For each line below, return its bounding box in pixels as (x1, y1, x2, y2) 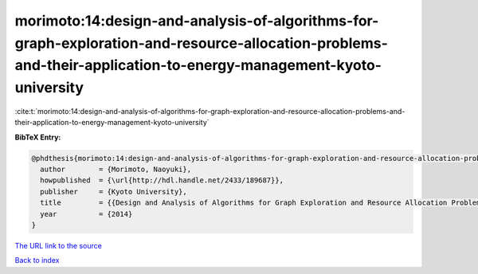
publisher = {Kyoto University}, (40, 187, 187, 196)
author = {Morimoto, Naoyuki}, (40, 165, 191, 174)
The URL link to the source (14, 241, 103, 251)
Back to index (14, 256, 60, 265)
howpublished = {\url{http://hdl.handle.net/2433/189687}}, (40, 176, 284, 185)
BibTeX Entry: (14, 132, 61, 142)
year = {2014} (40, 209, 133, 218)
